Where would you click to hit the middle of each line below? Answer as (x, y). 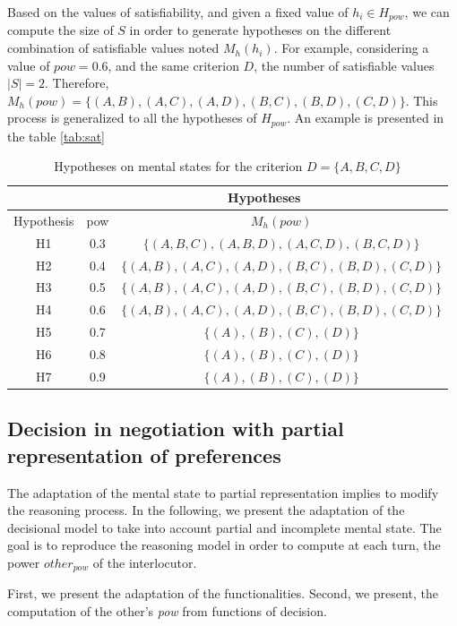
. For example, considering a (351, 48)
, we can (427, 12)
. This (422, 100)
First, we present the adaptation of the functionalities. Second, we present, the (223, 593)
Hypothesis (44, 220)
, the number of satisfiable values (344, 65)
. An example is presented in (366, 118)
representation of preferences (144, 454)
